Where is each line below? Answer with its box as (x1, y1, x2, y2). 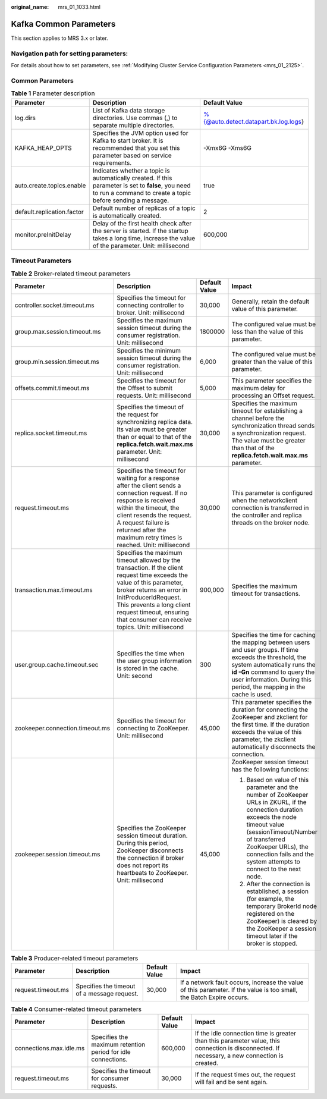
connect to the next (246, 865, 301, 873)
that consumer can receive (117, 616, 192, 624)
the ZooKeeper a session (246, 924, 316, 932)
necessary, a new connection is (195, 1051, 284, 1060)
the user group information (117, 657, 192, 665)
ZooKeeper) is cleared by (246, 916, 317, 925)
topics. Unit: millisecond (117, 623, 184, 631)
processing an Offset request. (231, 391, 315, 400)
